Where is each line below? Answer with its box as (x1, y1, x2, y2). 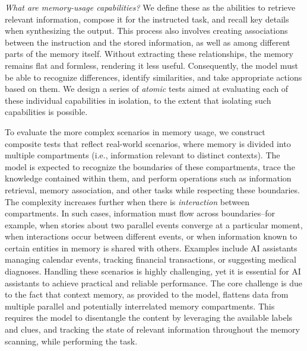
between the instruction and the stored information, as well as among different (5, 36, 290, 48)
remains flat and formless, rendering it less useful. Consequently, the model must (5, 59, 298, 71)
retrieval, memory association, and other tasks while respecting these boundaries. (5, 183, 300, 196)
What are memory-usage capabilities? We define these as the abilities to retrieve (5, 1, 296, 13)
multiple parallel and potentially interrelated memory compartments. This (5, 299, 275, 312)
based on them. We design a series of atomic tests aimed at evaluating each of (5, 82, 289, 95)
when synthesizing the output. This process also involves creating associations (5, 24, 288, 37)
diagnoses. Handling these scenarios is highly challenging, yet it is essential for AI (5, 265, 301, 277)
